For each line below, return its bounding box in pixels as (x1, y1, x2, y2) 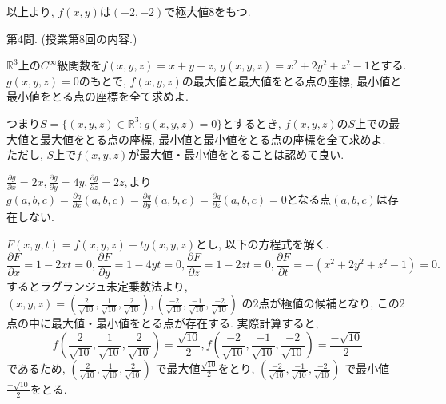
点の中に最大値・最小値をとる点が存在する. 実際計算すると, (6, 315, 319, 331)
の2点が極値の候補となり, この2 (241, 295, 405, 311)
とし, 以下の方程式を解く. (196, 235, 329, 252)
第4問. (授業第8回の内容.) (6, 30, 137, 46)
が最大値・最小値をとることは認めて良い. (128, 146, 344, 163)
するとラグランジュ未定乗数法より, (6, 277, 188, 294)
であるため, (6, 360, 66, 377)
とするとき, (222, 114, 281, 131)
